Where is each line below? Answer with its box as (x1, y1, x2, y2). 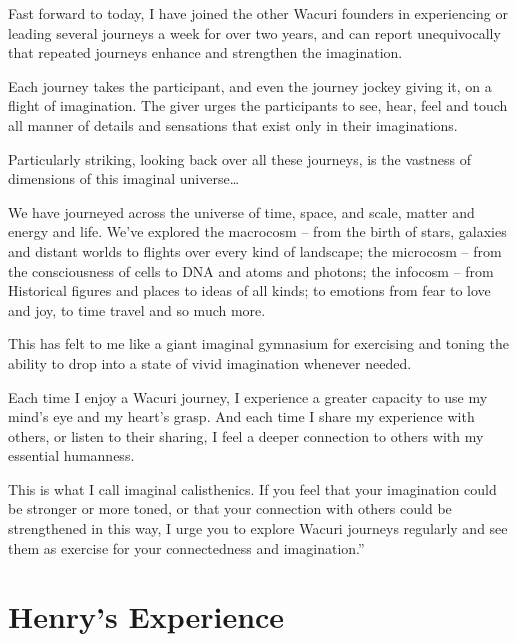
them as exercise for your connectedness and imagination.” (8, 537, 365, 558)
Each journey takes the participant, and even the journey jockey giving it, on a (8, 75, 492, 96)
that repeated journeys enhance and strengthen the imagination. (8, 42, 403, 63)
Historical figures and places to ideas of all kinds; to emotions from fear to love (8, 280, 491, 301)
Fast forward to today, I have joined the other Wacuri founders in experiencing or (8, 3, 509, 23)
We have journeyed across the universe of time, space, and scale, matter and (8, 201, 475, 222)
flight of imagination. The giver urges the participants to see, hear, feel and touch (8, 95, 508, 116)
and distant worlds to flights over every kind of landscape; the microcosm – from (8, 240, 502, 261)
